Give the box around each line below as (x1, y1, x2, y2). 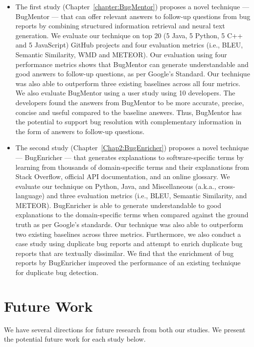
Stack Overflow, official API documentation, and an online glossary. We (15, 171, 230, 182)
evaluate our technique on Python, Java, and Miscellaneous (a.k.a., (15, 181, 216, 191)
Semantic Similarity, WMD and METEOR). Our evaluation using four (15, 49, 227, 59)
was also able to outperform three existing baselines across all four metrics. (15, 78, 241, 88)
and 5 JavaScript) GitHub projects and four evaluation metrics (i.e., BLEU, (15, 40, 243, 50)
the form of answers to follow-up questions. (15, 126, 145, 136)
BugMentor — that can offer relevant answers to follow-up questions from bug (15, 11, 251, 21)
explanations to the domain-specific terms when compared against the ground (15, 209, 249, 220)
